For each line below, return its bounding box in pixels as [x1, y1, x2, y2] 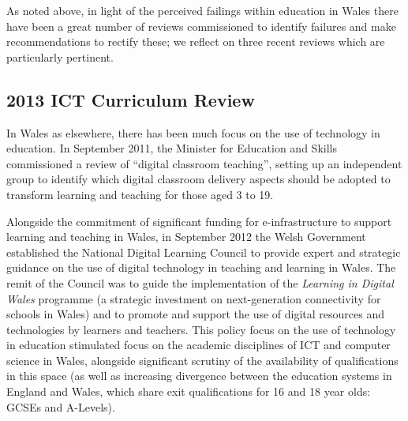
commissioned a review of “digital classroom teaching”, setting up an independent [6, 155, 402, 171]
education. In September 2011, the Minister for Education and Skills [6, 140, 337, 156]
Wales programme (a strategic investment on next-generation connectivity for [6, 290, 381, 306]
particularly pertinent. [6, 48, 114, 65]
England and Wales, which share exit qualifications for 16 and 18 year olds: [6, 383, 371, 400]
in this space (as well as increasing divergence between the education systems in [6, 367, 392, 384]
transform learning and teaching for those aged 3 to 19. [6, 186, 274, 202]
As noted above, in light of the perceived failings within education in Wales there [6, 2, 399, 18]
